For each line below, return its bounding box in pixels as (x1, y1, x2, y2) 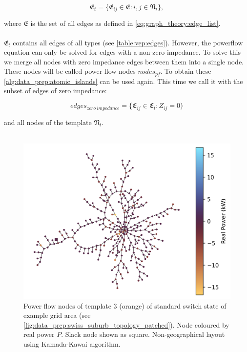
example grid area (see (23, 310, 91, 320)
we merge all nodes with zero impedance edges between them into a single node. (4, 56, 244, 66)
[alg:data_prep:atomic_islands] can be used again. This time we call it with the (4, 76, 243, 86)
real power (23, 329, 55, 339)
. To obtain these (160, 66, 211, 76)
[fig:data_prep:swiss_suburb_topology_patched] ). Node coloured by (23, 319, 229, 330)
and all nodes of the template (4, 117, 92, 127)
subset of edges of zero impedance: (4, 85, 107, 96)
